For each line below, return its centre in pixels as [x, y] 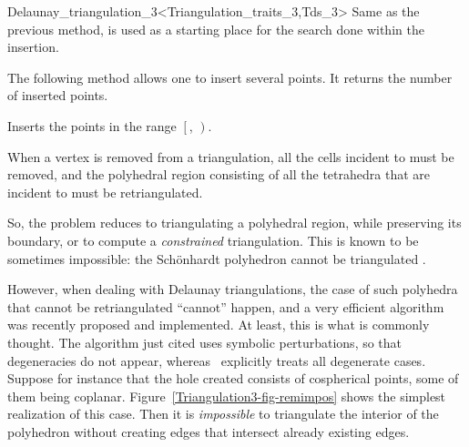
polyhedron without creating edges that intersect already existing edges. [209, 431]
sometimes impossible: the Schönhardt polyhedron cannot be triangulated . [217, 258]
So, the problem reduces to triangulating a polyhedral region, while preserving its [234, 223]
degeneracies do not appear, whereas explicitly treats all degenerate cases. [217, 360]
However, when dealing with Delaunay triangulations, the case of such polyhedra [233, 289]
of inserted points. [58, 95]
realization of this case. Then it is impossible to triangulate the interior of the [223, 414]
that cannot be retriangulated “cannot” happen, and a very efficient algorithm [226, 306]
